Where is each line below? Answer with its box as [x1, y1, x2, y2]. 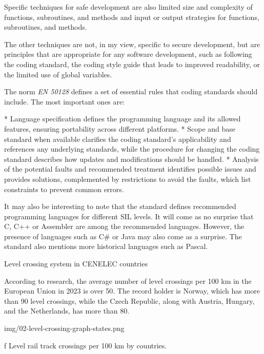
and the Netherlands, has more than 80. [4, 305, 130, 316]
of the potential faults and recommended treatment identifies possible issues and [4, 163, 256, 174]
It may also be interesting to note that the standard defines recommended [4, 201, 236, 212]
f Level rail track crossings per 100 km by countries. [4, 340, 167, 350]
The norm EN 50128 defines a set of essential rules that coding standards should [4, 86, 258, 97]
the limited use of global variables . [4, 69, 112, 79]
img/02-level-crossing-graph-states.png [4, 323, 125, 334]
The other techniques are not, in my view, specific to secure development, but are [4, 38, 260, 49]
